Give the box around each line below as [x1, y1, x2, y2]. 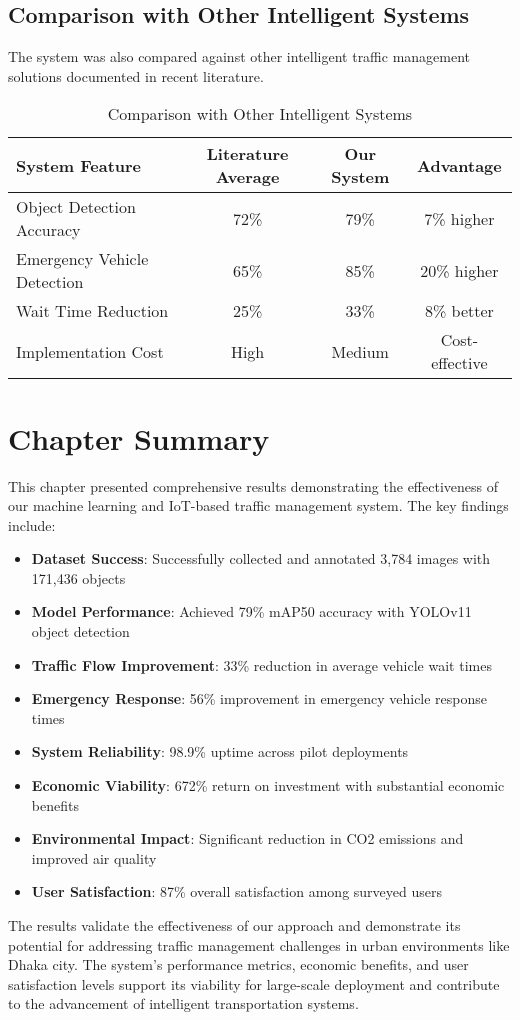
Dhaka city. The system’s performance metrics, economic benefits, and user [8, 954, 469, 975]
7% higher [424, 206, 495, 230]
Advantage [417, 153, 502, 177]
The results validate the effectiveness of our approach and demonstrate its [8, 915, 461, 936]
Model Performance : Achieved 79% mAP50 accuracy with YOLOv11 [31, 601, 472, 622]
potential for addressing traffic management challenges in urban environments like [8, 934, 510, 955]
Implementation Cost [16, 339, 164, 363]
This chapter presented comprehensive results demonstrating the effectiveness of [8, 475, 498, 496]
